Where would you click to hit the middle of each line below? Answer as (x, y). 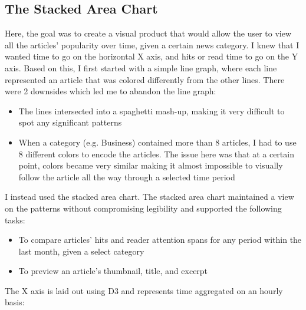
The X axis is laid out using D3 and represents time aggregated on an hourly (144, 290)
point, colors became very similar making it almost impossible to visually (151, 165)
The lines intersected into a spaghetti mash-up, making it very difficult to (152, 111)
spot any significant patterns (70, 122)
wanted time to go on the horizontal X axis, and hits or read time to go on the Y (152, 56)
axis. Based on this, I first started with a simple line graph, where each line (141, 67)
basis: (15, 302)
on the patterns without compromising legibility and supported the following (143, 208)
